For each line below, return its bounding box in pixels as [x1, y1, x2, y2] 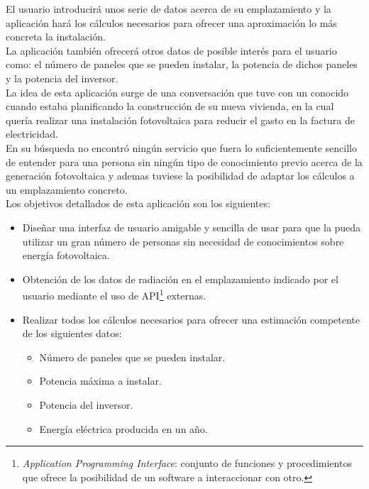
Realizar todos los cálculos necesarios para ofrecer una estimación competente [22, 312, 360, 326]
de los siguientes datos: [22, 326, 122, 341]
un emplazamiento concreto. [6, 182, 128, 197]
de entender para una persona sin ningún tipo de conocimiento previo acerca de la [6, 154, 363, 169]
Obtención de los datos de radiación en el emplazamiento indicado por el [22, 271, 338, 286]
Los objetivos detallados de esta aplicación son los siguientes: [6, 196, 270, 211]
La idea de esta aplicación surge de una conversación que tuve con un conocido [6, 84, 349, 99]
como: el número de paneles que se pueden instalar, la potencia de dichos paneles [6, 57, 358, 72]
